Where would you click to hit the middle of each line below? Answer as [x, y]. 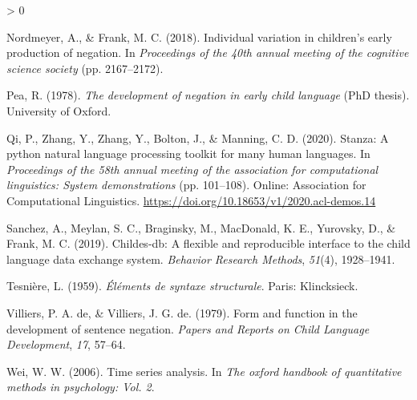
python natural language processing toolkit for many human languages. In [188, 154]
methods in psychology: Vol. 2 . [81, 387]
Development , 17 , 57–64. [66, 344]
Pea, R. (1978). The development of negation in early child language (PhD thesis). [208, 95]
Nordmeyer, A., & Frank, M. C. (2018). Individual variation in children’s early [199, 36]
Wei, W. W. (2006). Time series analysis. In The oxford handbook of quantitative [204, 371]
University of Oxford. [59, 110]
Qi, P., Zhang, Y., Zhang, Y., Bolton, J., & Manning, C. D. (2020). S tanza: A [198, 137]
